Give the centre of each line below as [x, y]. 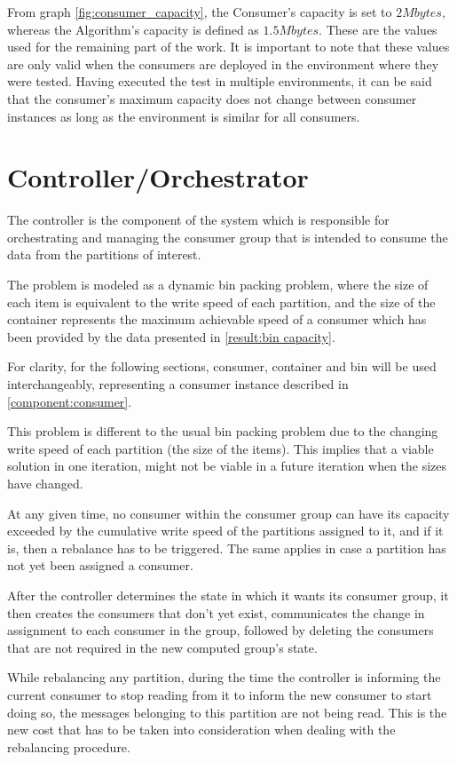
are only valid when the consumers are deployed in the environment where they [223, 63]
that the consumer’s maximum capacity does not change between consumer [212, 98]
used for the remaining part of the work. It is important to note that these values [228, 47]
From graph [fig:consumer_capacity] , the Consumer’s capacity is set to [200, 12]
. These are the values [378, 29]
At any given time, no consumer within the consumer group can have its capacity [228, 513]
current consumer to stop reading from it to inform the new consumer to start [220, 694]
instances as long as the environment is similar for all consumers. [184, 116]
